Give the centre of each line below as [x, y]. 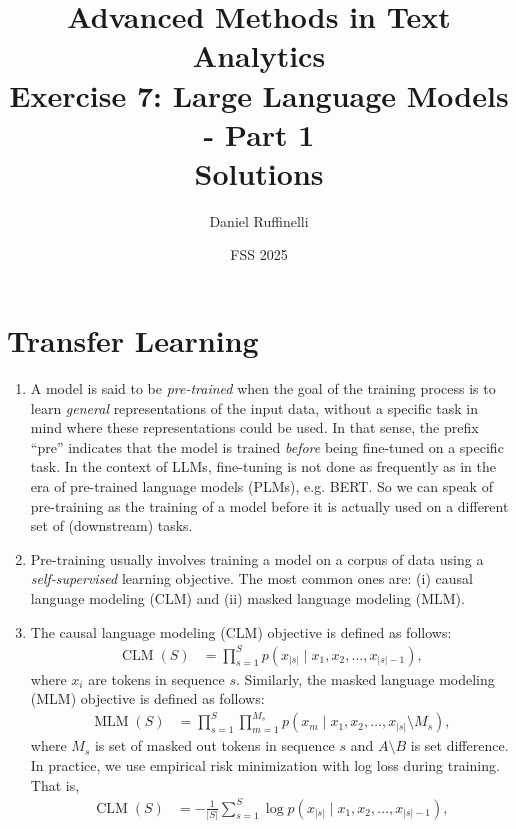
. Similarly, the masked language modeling [365, 678]
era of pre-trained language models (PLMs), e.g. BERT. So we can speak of [261, 485]
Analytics [259, 55]
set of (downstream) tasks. [111, 525]
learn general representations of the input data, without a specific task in [254, 407]
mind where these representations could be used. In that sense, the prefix [254, 427]
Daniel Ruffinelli [259, 220]
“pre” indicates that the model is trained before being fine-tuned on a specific [267, 446]
